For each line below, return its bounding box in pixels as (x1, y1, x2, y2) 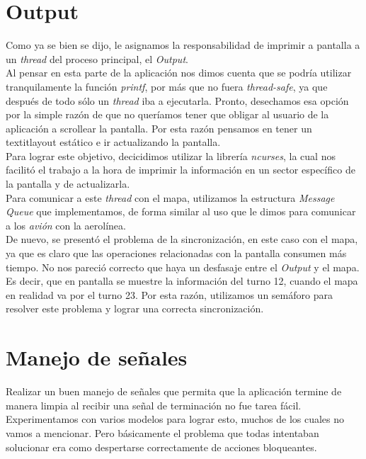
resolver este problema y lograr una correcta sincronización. (6, 301, 264, 316)
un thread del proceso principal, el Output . (6, 51, 188, 66)
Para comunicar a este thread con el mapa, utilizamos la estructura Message (6, 190, 335, 205)
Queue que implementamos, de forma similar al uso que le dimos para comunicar (6, 204, 356, 219)
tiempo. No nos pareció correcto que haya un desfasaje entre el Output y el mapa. (6, 259, 360, 274)
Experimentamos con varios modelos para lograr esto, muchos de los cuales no (6, 412, 345, 426)
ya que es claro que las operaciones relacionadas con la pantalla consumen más (6, 246, 347, 261)
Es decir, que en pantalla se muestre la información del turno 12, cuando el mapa (6, 273, 358, 288)
